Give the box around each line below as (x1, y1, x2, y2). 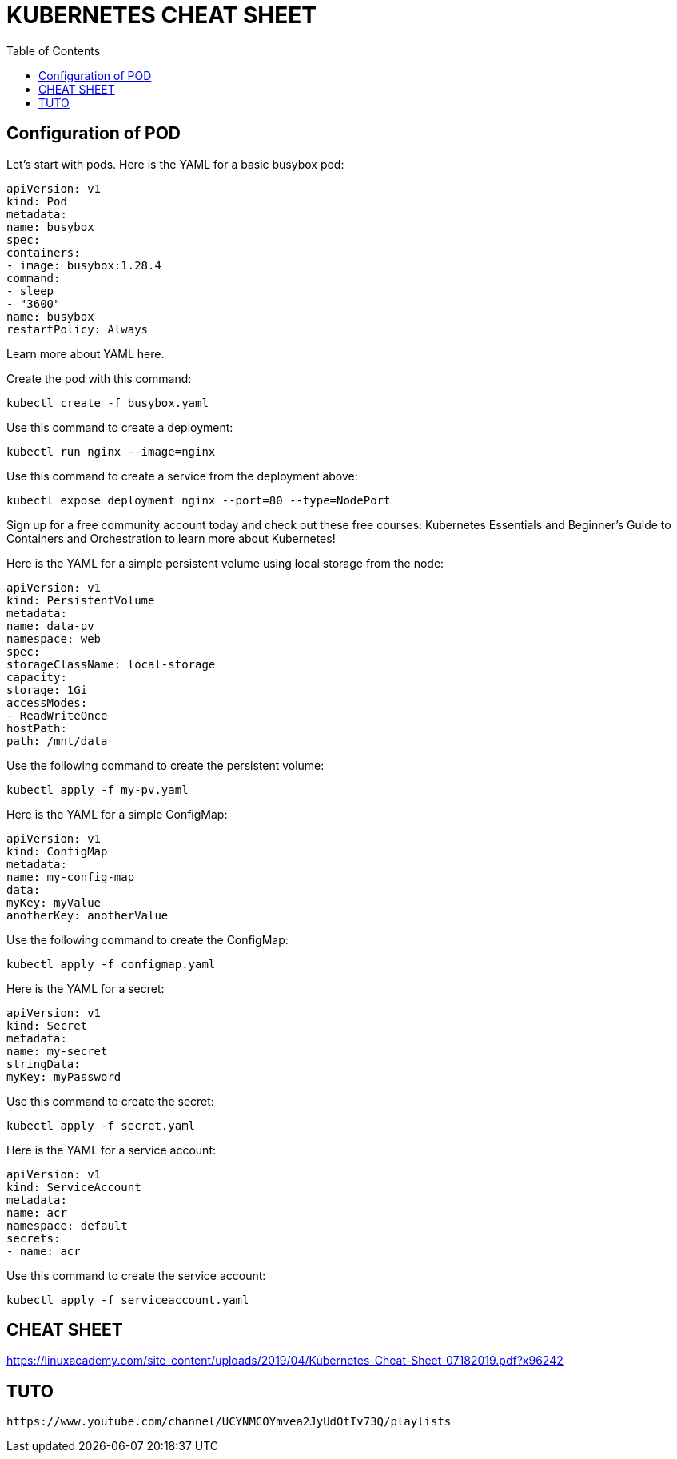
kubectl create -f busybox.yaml (6, 396, 209, 409)
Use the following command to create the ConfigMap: (6, 932, 289, 947)
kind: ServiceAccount (6, 1180, 141, 1194)
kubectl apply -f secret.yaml (6, 1118, 196, 1132)
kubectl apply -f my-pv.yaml (6, 783, 189, 796)
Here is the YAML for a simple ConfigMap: (6, 807, 228, 821)
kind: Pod (6, 194, 67, 208)
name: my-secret (6, 1044, 108, 1058)
